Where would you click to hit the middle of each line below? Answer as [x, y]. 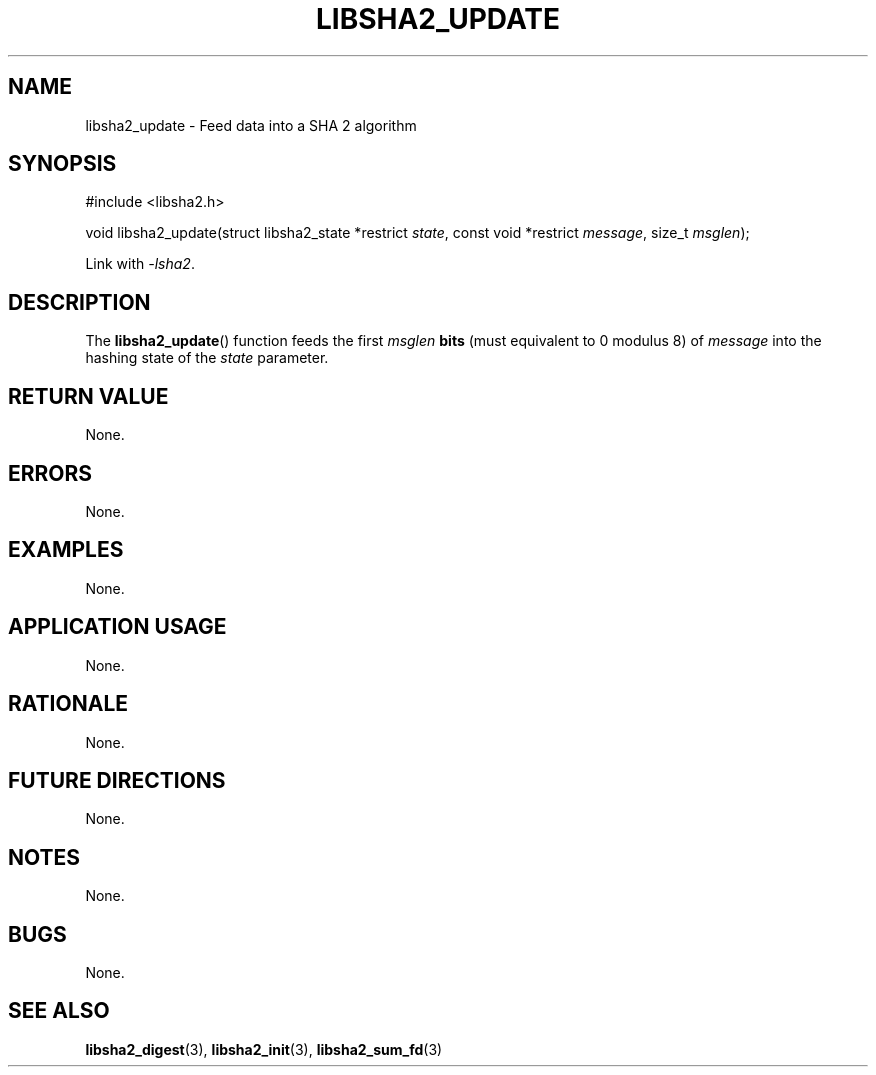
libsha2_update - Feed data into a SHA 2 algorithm [251, 125]
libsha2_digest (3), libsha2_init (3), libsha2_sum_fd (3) [264, 1049]
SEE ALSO [59, 1011]
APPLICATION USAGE [117, 627]
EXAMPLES [66, 550]
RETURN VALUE [88, 396]
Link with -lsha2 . [140, 264]
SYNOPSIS [62, 164]
